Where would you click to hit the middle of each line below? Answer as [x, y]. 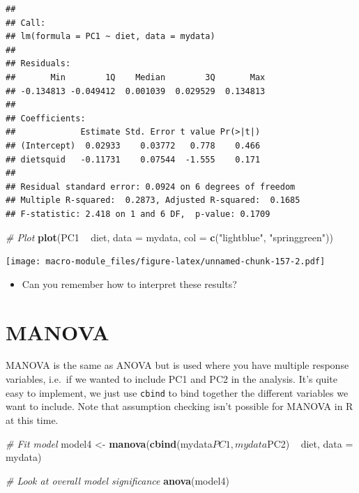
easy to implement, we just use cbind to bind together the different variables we [177, 392]
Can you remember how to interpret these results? [129, 283]
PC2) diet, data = [310, 443]
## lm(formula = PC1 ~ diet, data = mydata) [110, 37]
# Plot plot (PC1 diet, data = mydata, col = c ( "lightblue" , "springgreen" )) [169, 237]
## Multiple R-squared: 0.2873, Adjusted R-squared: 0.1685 [153, 200]
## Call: [26, 23]
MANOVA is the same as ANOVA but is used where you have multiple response [177, 365]
